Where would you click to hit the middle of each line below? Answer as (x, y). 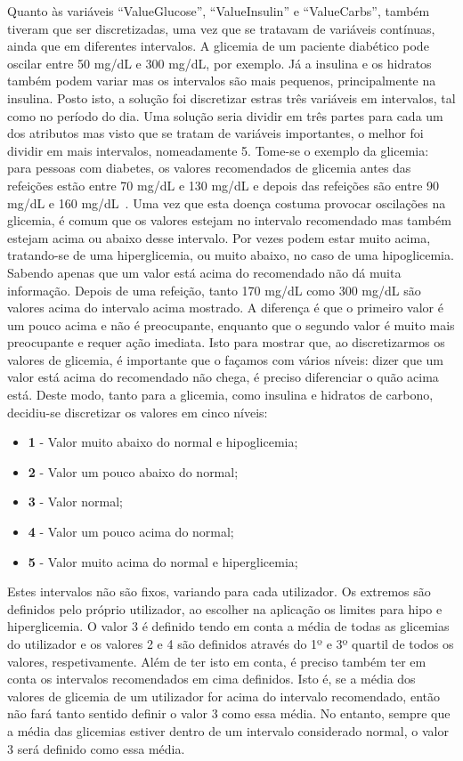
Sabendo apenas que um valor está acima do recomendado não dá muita (204, 272)
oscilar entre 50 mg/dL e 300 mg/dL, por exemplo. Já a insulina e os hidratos (219, 63)
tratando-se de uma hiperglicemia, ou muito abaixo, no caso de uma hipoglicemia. (231, 255)
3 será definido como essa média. (96, 748)
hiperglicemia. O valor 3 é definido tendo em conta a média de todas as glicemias (228, 626)
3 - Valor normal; (75, 502)
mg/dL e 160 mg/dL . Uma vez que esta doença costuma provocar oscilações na (227, 202)
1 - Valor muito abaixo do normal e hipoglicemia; (163, 442)
